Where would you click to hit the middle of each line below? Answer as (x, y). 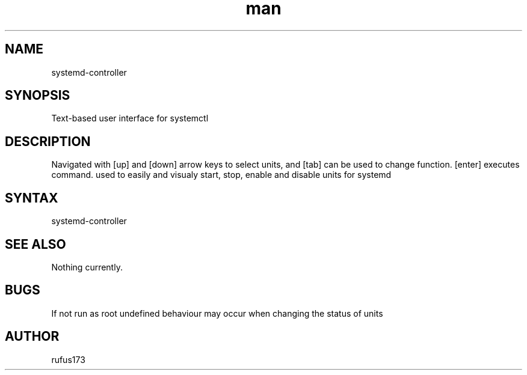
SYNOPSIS (38, 96)
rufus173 (68, 359)
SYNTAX (32, 198)
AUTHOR (32, 337)
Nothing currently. (87, 267)
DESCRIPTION (48, 141)
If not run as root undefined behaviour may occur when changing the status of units (217, 313)
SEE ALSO (35, 244)
